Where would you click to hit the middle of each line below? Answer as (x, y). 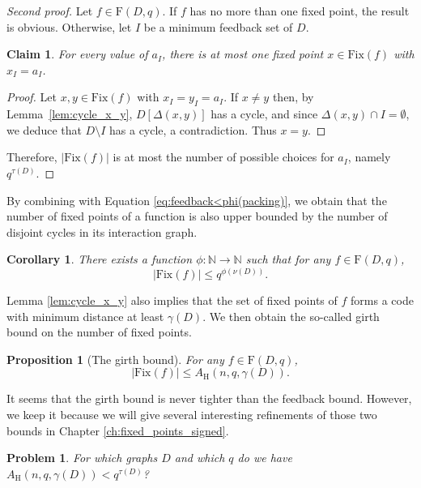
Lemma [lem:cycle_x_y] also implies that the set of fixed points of (172, 300)
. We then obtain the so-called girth (291, 316)
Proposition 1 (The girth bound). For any (115, 359)
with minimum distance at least (85, 316)
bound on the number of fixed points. (99, 332)
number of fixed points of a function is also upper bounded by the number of (197, 216)
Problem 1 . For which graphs (82, 458)
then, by (293, 97)
